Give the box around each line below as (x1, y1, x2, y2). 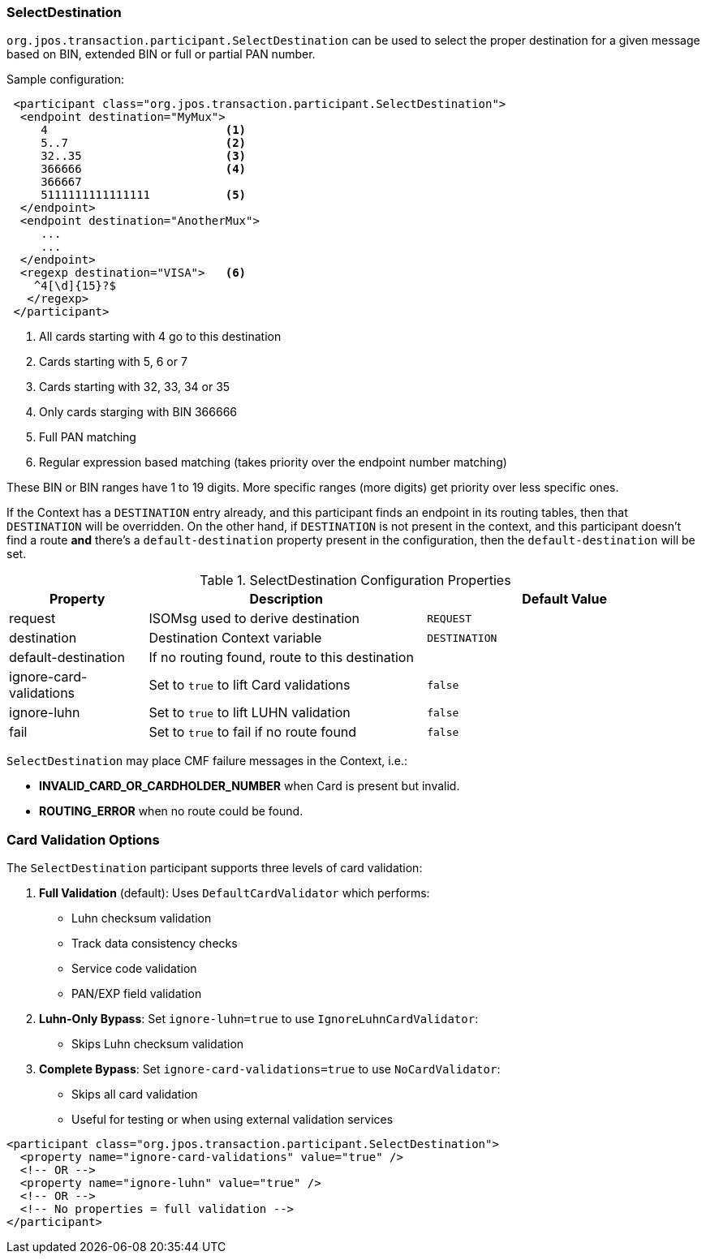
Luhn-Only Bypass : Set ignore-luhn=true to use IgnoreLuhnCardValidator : (39, 1012, 479, 1026)
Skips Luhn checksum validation (71, 1037, 244, 1051)
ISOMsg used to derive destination (149, 610, 360, 627)
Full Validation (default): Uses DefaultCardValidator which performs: (39, 886, 430, 901)
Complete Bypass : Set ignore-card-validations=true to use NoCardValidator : (39, 1062, 501, 1077)
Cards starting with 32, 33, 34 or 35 (39, 380, 230, 394)
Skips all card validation (71, 1087, 198, 1102)
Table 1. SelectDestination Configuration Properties (200, 572, 511, 589)
